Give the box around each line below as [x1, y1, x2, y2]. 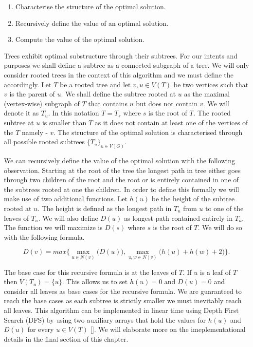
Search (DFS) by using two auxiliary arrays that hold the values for [4, 314, 206, 325]
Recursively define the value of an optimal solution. [15, 18, 169, 28]
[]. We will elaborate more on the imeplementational [90, 324, 246, 334]
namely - [21, 127, 48, 137]
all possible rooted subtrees [4, 136, 85, 147]
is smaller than [42, 117, 87, 127]
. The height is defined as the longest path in [37, 203, 172, 213]
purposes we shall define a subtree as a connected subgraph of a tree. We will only [4, 60, 249, 70]
